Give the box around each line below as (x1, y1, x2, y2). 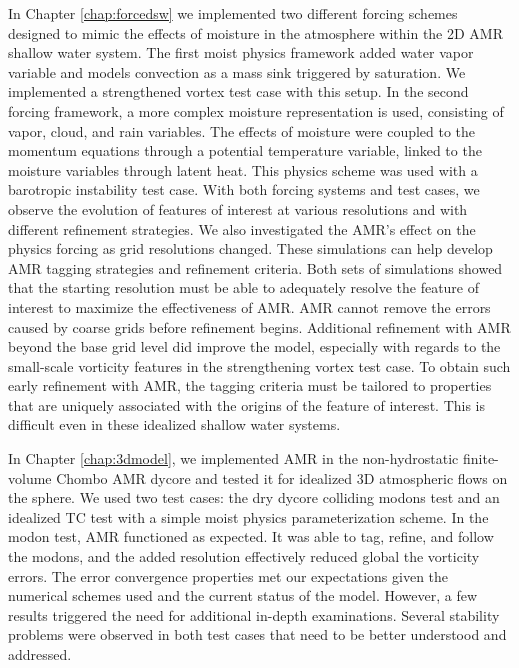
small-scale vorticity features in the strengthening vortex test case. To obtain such (8, 355, 511, 376)
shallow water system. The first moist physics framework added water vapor (8, 42, 474, 63)
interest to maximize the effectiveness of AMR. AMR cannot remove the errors (8, 296, 491, 317)
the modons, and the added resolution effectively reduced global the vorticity (8, 546, 480, 567)
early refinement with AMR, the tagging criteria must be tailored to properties (8, 375, 492, 396)
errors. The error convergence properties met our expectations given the (8, 565, 449, 586)
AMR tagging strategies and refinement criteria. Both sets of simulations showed (8, 257, 503, 278)
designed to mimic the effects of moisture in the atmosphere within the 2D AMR (8, 22, 503, 43)
